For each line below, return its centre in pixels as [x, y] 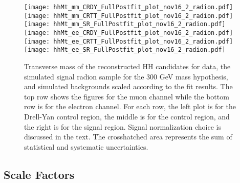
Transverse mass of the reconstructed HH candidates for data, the [127, 66]
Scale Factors [39, 174]
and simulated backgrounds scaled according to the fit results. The [128, 86]
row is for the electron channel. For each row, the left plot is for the [130, 106]
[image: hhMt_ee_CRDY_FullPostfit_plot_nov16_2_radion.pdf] [129, 33]
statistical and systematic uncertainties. [86, 146]
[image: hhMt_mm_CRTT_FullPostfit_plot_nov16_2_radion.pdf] [129, 16]
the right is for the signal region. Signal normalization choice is [123, 126]
